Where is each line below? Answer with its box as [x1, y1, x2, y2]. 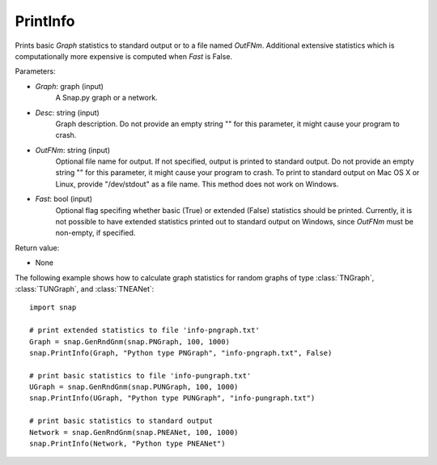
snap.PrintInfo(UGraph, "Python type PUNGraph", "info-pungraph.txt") [29, 394, 316, 403]
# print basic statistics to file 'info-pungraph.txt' [29, 371, 252, 380]
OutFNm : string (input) [35, 145, 111, 155]
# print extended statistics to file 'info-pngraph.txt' [29, 326, 261, 335]
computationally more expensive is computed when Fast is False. [15, 51, 233, 61]
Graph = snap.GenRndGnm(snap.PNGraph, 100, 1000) [29, 337, 231, 346]
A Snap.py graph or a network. [55, 93, 158, 103]
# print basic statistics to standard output [29, 416, 214, 425]
